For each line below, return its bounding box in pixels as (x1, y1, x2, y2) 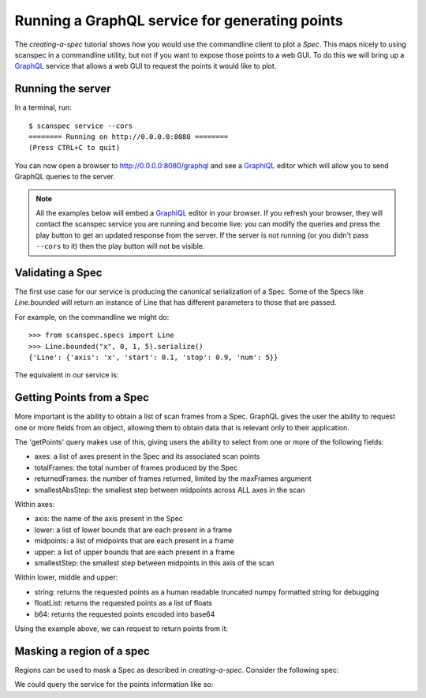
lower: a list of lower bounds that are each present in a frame (34, 525, 233, 535)
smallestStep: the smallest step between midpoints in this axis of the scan (34, 557, 275, 568)
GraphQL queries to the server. (14, 172, 116, 182)
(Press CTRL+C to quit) (28, 143, 121, 152)
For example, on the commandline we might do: (14, 312, 170, 321)
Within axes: (14, 500, 55, 509)
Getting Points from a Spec (14, 391, 150, 404)
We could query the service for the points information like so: (14, 680, 214, 689)
